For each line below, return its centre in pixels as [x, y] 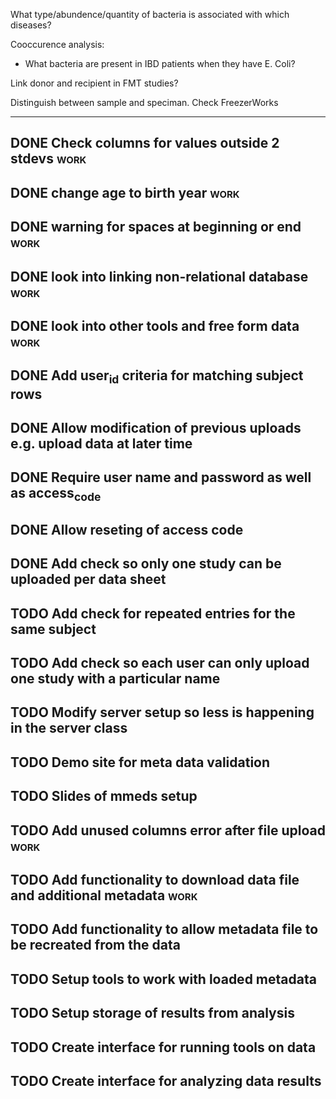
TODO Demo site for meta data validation [140, 762]
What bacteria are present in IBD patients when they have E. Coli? [160, 63]
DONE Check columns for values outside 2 [145, 143]
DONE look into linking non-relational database [159, 276]
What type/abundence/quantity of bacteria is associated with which [150, 14]
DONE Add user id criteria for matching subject [157, 377]
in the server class [69, 728]
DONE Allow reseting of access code [127, 529]
